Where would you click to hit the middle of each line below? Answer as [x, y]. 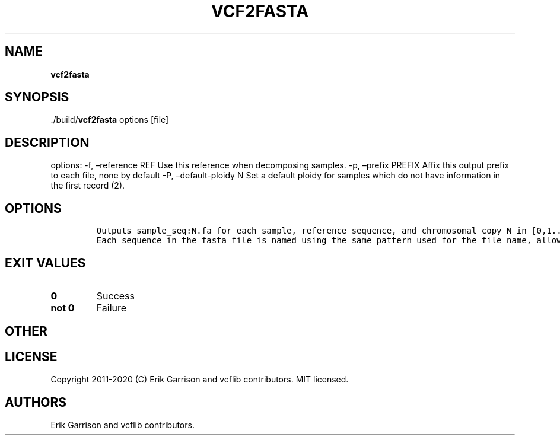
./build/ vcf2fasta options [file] [110, 120]
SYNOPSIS [37, 97]
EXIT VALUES [45, 263]
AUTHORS [36, 402]
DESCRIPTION [47, 142]
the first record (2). [88, 186]
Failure [112, 307]
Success [116, 296]
